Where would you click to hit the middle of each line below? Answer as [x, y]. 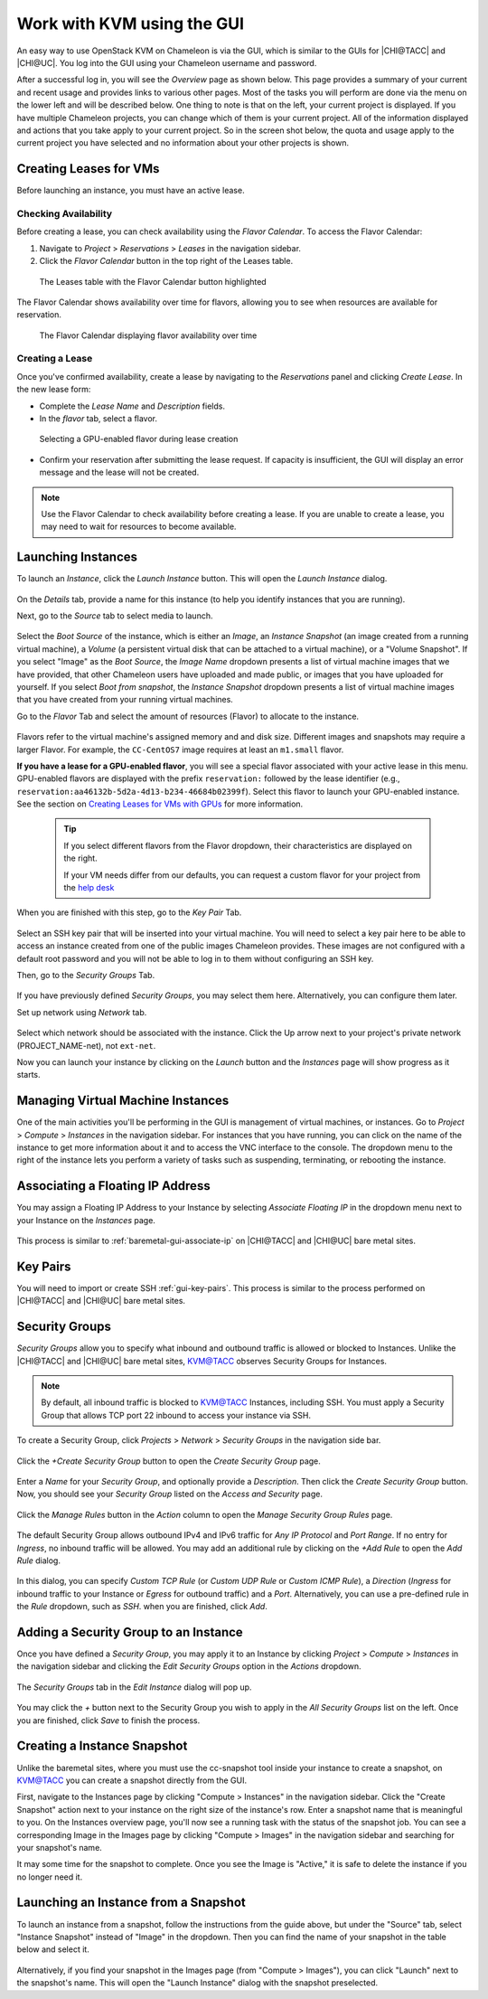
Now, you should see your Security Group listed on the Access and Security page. [170, 1494]
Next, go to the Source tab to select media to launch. [115, 616]
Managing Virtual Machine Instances [123, 1101]
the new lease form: [54, 390]
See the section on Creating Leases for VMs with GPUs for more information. [160, 804]
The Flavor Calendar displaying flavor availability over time [148, 335]
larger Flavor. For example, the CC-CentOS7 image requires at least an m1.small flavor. [180, 750]
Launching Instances [77, 557]
